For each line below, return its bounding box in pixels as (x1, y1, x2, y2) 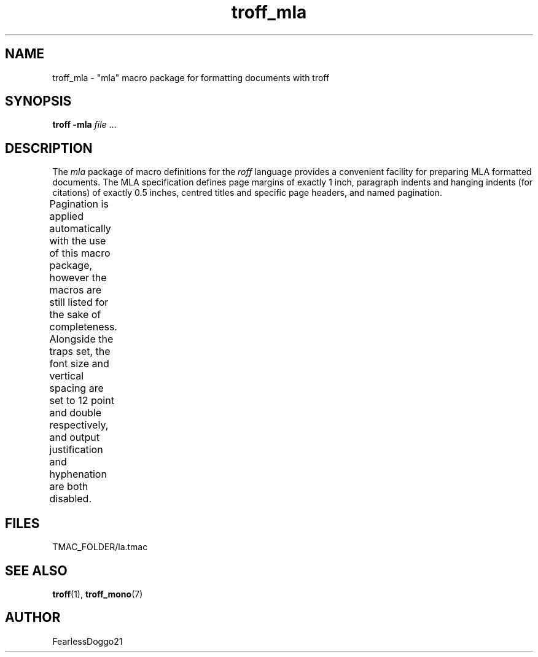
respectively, (49, 419, 109, 432)
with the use (49, 235, 106, 247)
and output (49, 431, 100, 444)
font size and (49, 357, 109, 370)
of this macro (49, 247, 111, 260)
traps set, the (49, 345, 111, 358)
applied (49, 210, 84, 223)
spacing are (49, 382, 104, 395)
